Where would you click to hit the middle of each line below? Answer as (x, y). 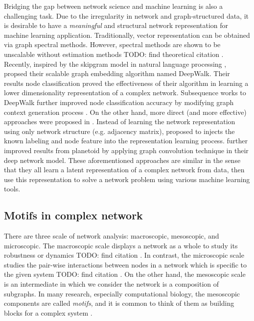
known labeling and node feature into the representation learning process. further (126, 141)
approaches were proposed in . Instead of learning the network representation (120, 121)
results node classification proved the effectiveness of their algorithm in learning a (126, 83)
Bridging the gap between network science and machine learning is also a (113, 6)
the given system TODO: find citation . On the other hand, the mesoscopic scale (125, 274)
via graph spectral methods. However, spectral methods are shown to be (112, 44)
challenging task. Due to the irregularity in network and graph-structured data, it (127, 15)
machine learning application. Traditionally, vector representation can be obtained (127, 35)
